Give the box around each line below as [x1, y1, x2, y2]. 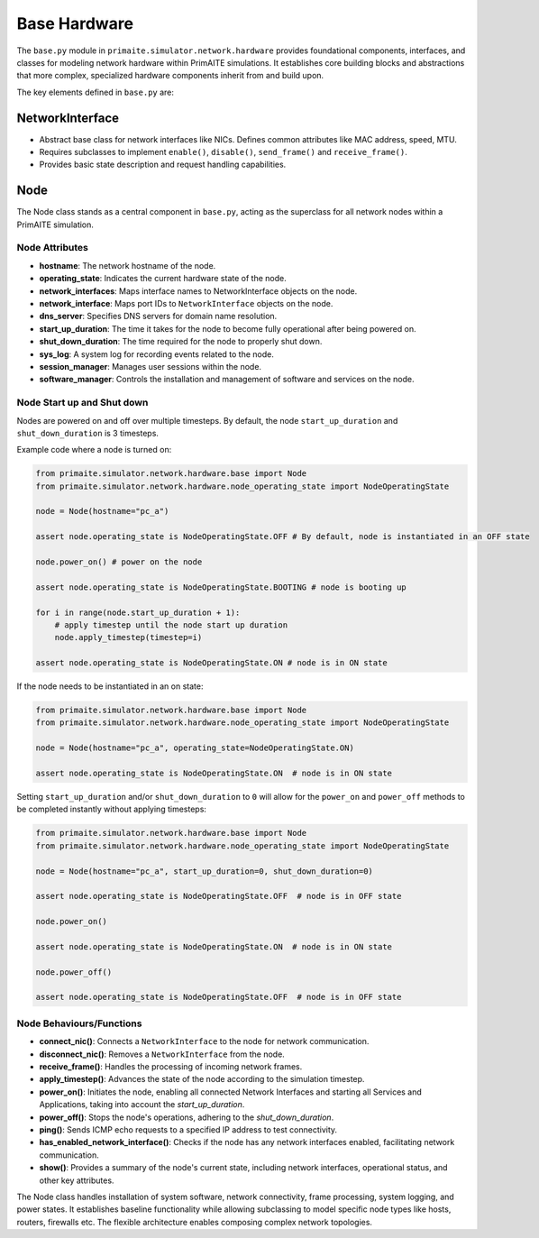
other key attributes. [39, 1175, 114, 1186]
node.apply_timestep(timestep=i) [54, 632, 203, 643]
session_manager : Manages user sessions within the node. [39, 361, 261, 371]
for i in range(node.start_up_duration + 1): [35, 607, 241, 618]
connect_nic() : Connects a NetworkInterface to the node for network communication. [39, 1036, 370, 1047]
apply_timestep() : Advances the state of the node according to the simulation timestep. [39, 1074, 365, 1085]
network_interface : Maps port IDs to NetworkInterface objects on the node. [39, 298, 333, 309]
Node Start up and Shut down [16, 397, 149, 409]
